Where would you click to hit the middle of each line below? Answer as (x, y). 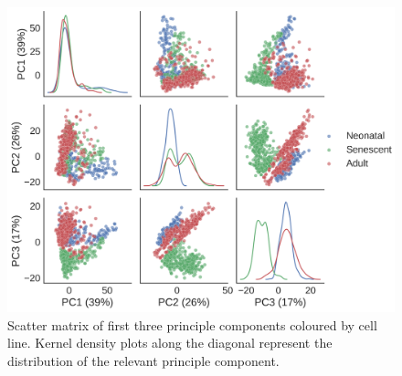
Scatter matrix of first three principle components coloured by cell (192, 324)
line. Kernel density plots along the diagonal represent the (170, 343)
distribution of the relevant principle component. (143, 360)
